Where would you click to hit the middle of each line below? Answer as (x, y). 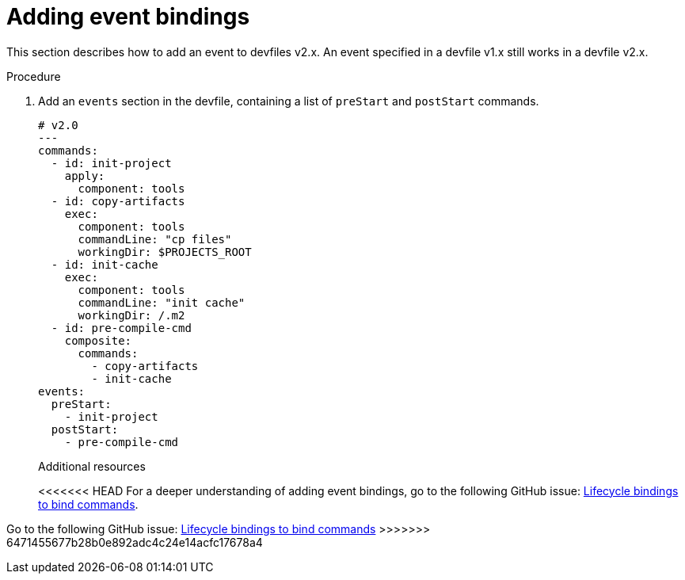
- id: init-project (111, 163)
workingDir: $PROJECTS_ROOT (165, 252)
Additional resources (92, 466)
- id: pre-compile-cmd (121, 328)
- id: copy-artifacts (118, 201)
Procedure (34, 76)
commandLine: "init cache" (162, 302)
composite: (98, 340)
